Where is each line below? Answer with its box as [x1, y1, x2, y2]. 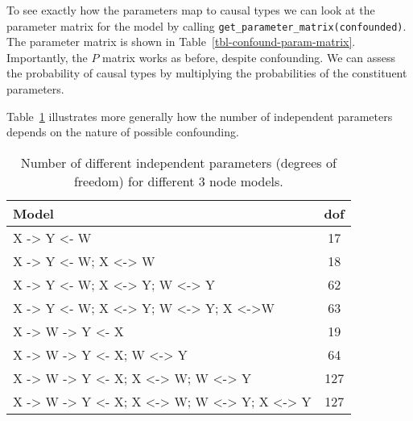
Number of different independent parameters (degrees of [20, 152, 337, 172]
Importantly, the [6, 48, 88, 65]
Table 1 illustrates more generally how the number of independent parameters [6, 107, 393, 124]
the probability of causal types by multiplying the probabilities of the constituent [6, 65, 407, 81]
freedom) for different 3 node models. [73, 171, 283, 190]
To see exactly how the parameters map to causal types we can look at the [6, 2, 375, 18]
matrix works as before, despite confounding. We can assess [102, 48, 395, 65]
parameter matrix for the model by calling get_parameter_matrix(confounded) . [6, 17, 407, 34]
